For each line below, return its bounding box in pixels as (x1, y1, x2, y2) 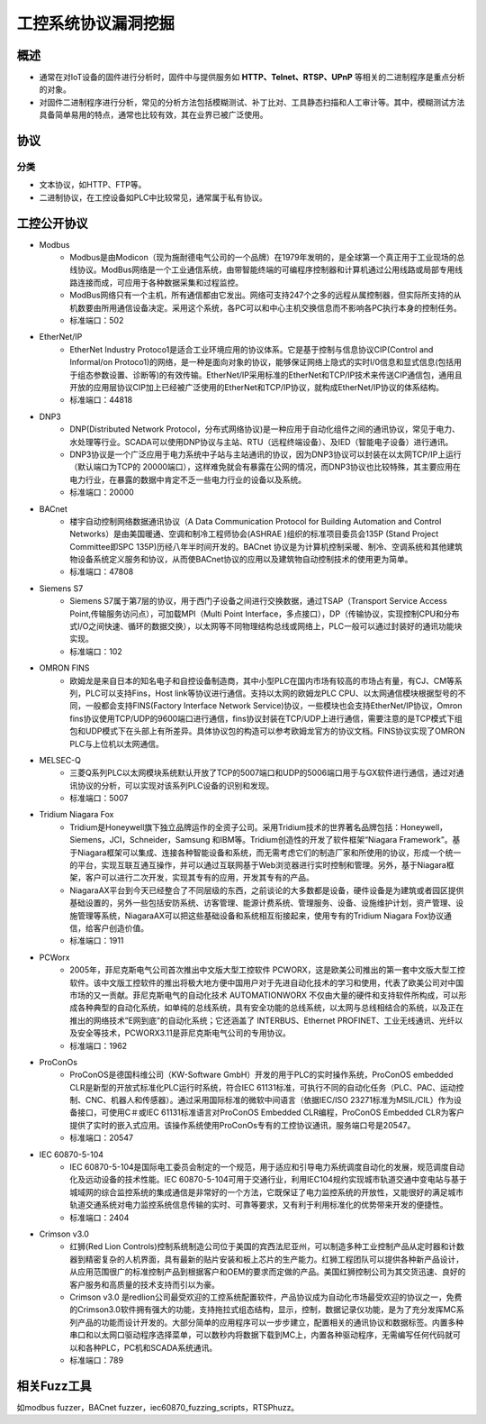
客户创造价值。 (93, 923, 148, 933)
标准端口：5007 (69, 793, 129, 804)
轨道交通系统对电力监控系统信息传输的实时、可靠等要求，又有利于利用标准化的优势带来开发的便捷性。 (69, 1200, 448, 1210)
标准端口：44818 (69, 395, 133, 406)
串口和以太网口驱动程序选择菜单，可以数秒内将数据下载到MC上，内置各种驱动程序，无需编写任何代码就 (69, 1329, 454, 1340)
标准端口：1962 (69, 1040, 128, 1051)
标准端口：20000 (69, 487, 134, 497)
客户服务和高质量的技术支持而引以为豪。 (69, 1279, 220, 1290)
